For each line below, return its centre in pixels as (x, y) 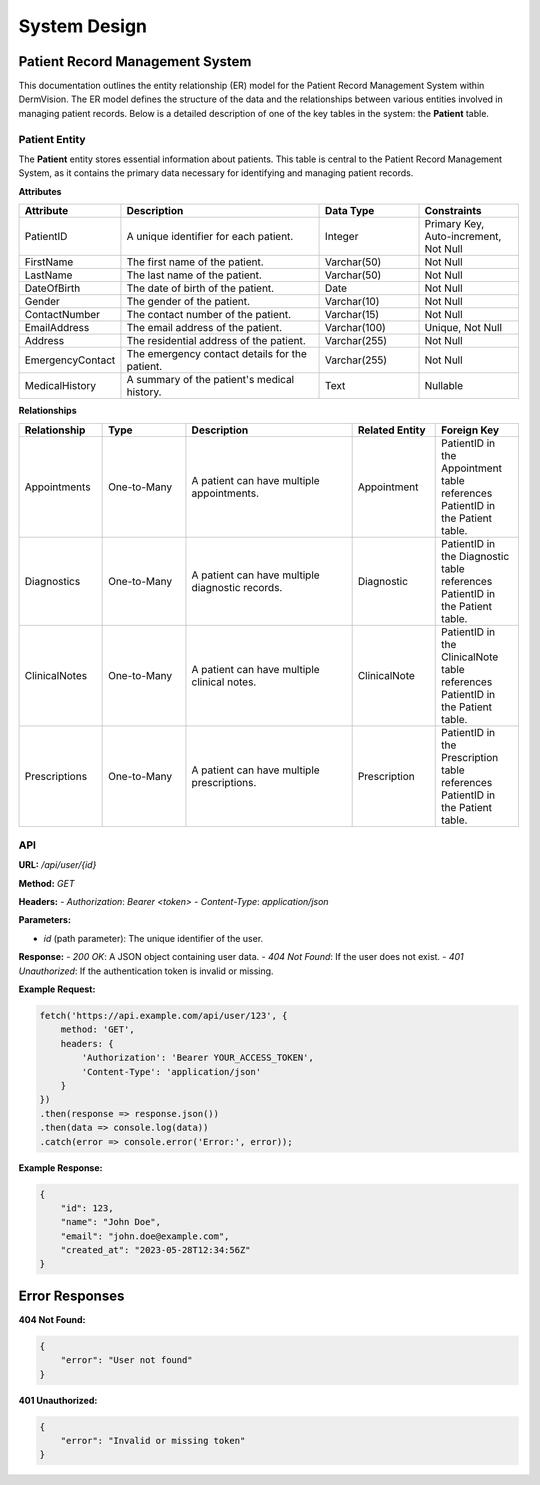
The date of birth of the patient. (200, 288)
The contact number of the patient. (209, 315)
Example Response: (60, 1167)
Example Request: (57, 989)
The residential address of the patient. (216, 341)
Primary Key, (454, 224)
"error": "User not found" (127, 1360)
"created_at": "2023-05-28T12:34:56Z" (155, 1250)
